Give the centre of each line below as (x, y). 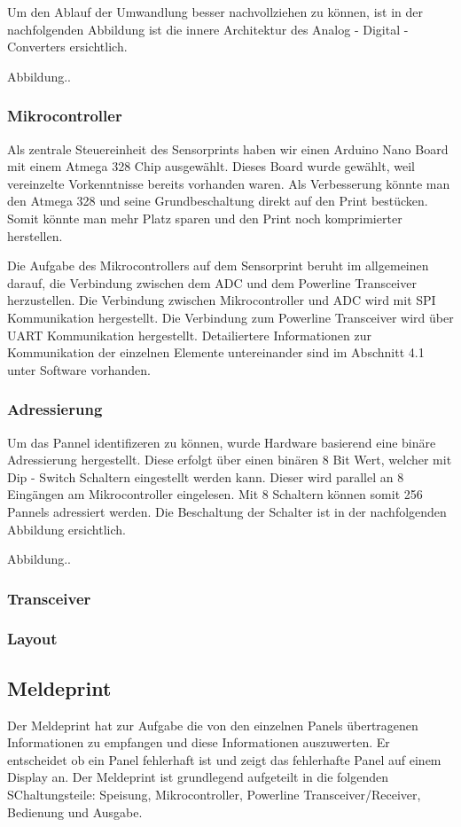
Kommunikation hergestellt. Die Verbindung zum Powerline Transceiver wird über (230, 317)
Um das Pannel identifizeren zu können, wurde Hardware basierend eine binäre (222, 442)
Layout (32, 639)
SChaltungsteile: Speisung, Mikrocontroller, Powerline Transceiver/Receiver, (214, 794)
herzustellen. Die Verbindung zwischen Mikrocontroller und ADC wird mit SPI (222, 300)
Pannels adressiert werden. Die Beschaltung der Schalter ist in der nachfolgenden (227, 511)
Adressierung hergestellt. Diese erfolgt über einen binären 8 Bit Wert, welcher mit (230, 460)
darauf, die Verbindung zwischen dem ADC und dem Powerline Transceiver (212, 282)
